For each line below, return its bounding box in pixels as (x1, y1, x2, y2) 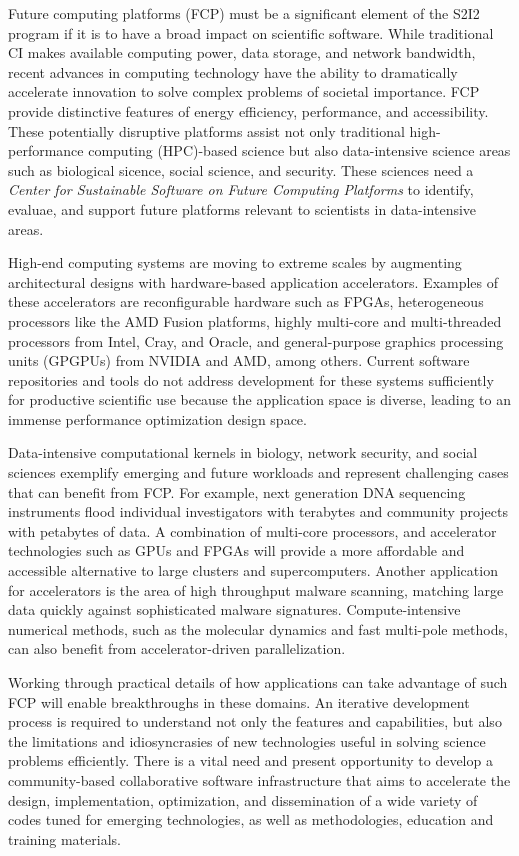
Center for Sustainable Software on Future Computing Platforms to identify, (8, 179, 474, 200)
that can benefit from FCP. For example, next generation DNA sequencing (8, 481, 466, 502)
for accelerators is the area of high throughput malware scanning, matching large (8, 579, 504, 600)
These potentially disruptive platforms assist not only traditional (8, 120, 405, 141)
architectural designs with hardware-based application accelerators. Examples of (8, 271, 499, 292)
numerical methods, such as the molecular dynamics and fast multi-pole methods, (8, 618, 508, 639)
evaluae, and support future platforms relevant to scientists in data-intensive (8, 198, 477, 219)
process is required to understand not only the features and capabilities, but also (8, 711, 502, 732)
